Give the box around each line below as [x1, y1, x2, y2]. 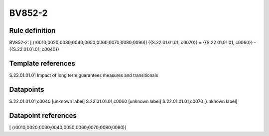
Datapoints [9, 85, 44, 94]
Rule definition [9, 26, 56, 35]
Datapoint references [9, 112, 77, 120]
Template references [9, 60, 76, 68]
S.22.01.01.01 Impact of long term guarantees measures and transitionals [9, 72, 158, 78]
